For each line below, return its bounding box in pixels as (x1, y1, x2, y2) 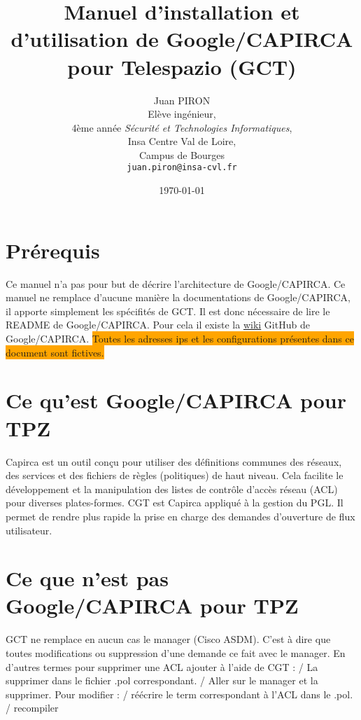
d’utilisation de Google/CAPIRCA (10, 25, 353, 53)
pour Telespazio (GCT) (67, 52, 297, 81)
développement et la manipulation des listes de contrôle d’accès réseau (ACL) (6, 481, 338, 496)
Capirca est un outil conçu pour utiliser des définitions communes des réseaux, (6, 454, 342, 469)
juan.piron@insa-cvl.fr (127, 162, 237, 173)
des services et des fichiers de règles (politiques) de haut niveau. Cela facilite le (6, 468, 344, 483)
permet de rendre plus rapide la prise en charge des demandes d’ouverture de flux (6, 508, 355, 523)
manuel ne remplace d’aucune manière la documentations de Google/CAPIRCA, (6, 290, 351, 305)
